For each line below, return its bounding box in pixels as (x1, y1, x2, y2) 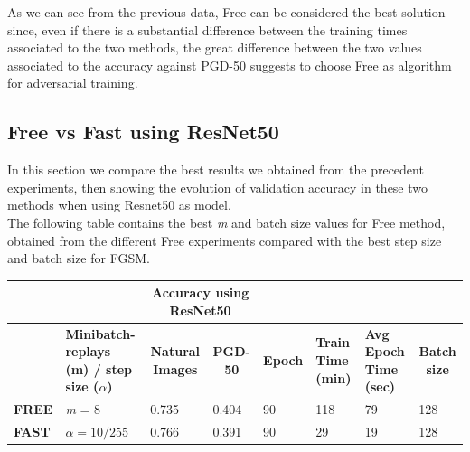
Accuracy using (151, 283, 249, 302)
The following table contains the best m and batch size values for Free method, (7, 212, 446, 231)
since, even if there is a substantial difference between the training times (7, 20, 408, 39)
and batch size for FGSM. (7, 249, 150, 268)
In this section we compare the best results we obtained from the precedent (7, 160, 424, 179)
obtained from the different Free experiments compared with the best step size (7, 231, 442, 250)
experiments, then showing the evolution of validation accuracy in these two (7, 177, 428, 196)
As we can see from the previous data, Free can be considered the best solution (7, 3, 446, 21)
